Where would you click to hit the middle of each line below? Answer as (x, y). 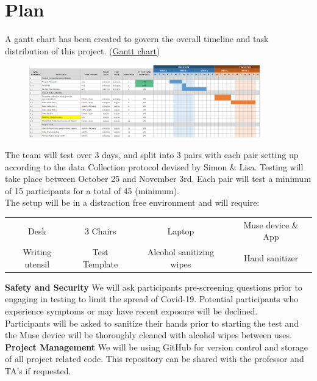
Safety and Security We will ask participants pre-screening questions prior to (154, 287)
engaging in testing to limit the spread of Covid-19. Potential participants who (152, 299)
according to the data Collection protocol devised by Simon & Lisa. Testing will (154, 166)
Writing (37, 252)
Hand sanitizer (271, 257)
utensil (37, 263)
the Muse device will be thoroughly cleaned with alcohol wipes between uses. (148, 335)
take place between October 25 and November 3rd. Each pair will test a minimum (158, 179)
